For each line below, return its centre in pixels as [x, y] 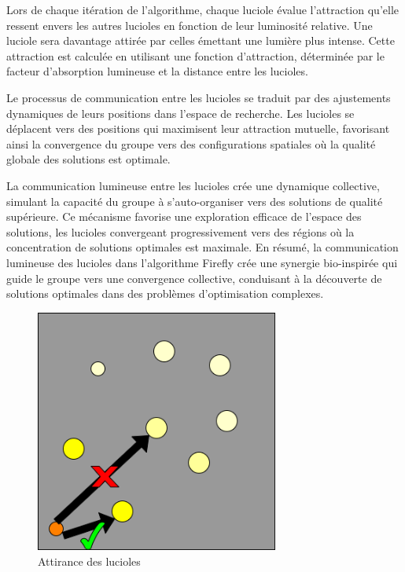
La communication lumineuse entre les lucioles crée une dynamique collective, [193, 185]
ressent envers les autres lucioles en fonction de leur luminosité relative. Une [190, 25]
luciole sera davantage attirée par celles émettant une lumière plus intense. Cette [201, 40]
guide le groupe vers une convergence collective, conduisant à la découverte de [194, 278]
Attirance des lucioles [89, 561]
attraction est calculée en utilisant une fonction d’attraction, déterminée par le [195, 55]
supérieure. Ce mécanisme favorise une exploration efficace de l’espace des [184, 216]
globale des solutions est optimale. [88, 159]
